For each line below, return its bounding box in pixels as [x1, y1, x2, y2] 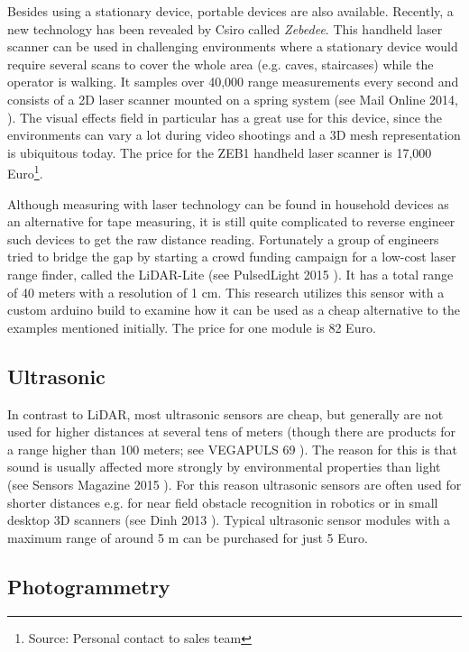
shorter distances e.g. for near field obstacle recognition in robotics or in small [7, 492, 438, 511]
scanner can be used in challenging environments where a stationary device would [7, 37, 458, 56]
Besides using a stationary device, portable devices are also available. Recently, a [7, 2, 454, 20]
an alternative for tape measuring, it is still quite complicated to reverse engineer [7, 212, 455, 231]
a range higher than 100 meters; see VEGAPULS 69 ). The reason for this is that [7, 439, 458, 458]
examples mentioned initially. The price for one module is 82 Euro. [7, 317, 376, 336]
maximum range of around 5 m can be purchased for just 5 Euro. [7, 528, 368, 546]
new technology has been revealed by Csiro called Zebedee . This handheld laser [7, 19, 443, 38]
